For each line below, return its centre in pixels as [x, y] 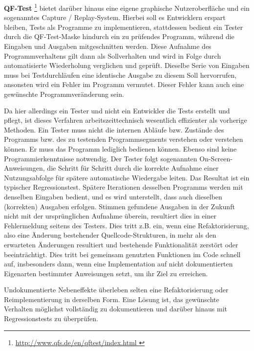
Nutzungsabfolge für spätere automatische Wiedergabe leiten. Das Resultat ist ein [127, 177]
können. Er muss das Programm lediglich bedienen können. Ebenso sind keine [120, 148]
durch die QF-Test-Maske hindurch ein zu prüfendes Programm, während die [119, 36]
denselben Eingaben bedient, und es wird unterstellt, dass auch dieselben [113, 196]
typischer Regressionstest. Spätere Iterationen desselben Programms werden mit [124, 187]
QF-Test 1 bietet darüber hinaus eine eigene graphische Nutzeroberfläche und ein [127, 7]
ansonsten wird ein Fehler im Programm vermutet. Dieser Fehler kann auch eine [124, 84]
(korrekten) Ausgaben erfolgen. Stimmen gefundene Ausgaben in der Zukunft [119, 206]
